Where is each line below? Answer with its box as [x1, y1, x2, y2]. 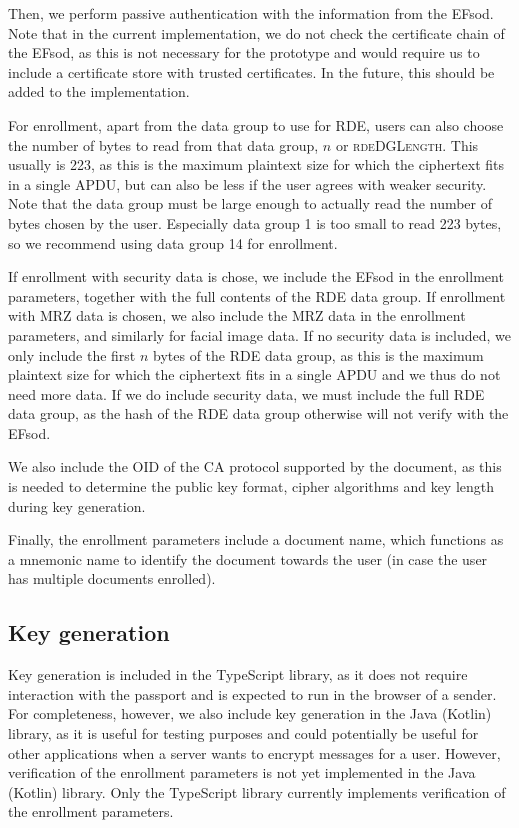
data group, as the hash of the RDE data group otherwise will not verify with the [8, 403, 509, 424]
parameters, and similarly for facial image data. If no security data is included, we [8, 324, 511, 345]
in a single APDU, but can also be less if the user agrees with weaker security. [8, 173, 487, 194]
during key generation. [8, 495, 146, 516]
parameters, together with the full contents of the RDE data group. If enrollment [8, 285, 506, 306]
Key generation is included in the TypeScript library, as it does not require [8, 664, 468, 685]
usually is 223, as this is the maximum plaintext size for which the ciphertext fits [8, 154, 505, 175]
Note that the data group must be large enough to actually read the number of [8, 193, 493, 214]
